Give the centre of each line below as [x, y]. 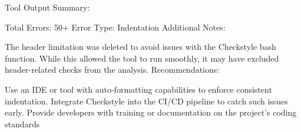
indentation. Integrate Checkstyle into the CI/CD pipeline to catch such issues [146, 101]
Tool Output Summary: [47, 7]
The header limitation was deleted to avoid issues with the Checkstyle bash [140, 47]
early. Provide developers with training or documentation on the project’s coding [151, 112]
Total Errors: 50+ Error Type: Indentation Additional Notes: [115, 27]
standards [22, 123]
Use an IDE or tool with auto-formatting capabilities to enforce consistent [138, 89]
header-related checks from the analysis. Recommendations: [112, 70]
